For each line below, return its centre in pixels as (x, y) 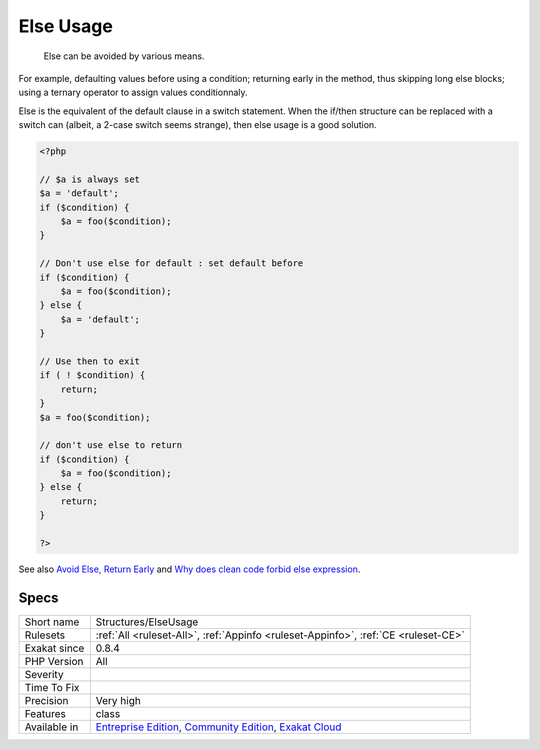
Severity (44, 674)
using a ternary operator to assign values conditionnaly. (133, 92)
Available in (51, 727)
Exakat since (54, 648)
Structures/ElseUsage (147, 622)
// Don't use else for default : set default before (171, 263)
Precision (46, 700)
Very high (118, 700)
